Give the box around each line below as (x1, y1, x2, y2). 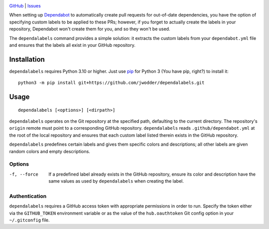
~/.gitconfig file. (9, 217, 50, 223)
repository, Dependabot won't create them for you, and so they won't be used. (9, 26, 170, 32)
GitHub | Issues (9, 3, 41, 8)
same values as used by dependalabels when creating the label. (48, 178, 184, 184)
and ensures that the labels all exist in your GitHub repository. (9, 42, 135, 48)
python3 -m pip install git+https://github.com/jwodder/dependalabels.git (18, 80, 205, 86)
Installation (9, 55, 45, 63)
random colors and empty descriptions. (9, 148, 91, 154)
